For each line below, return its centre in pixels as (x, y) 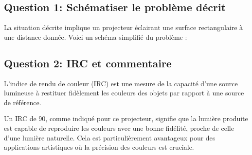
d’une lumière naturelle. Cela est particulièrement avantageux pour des (110, 137)
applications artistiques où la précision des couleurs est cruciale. (99, 147)
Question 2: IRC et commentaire (88, 63)
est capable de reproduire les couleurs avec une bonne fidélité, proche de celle (119, 128)
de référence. (23, 102)
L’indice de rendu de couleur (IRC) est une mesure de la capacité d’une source (121, 83)
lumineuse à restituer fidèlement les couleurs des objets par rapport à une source (124, 93)
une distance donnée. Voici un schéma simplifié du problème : (96, 37)
